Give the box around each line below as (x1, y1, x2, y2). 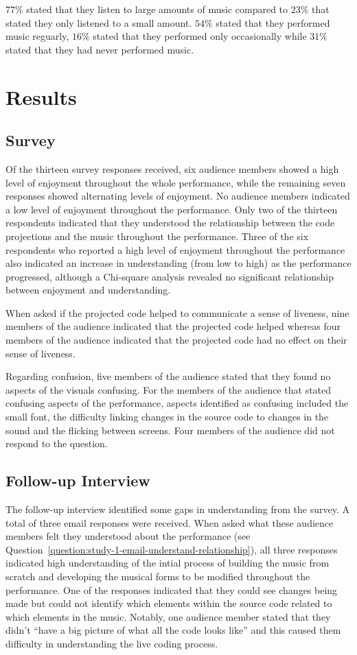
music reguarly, (5, 29, 69, 43)
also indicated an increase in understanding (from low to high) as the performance (5, 256, 352, 270)
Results (5, 82, 77, 110)
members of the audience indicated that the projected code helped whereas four (5, 319, 341, 333)
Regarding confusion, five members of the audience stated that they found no (5, 369, 331, 383)
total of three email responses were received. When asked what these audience (5, 515, 334, 529)
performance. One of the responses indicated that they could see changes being (5, 582, 338, 597)
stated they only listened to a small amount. (5, 15, 192, 29)
